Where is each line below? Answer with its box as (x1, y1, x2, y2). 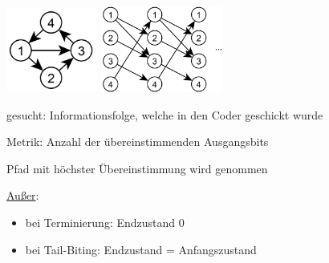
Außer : (6, 187, 39, 204)
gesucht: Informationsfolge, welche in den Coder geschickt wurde (6, 106, 323, 123)
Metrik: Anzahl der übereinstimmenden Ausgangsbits (6, 133, 269, 150)
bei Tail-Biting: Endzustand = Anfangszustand (25, 241, 257, 257)
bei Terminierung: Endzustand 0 (25, 214, 185, 231)
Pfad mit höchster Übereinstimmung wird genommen (6, 160, 268, 176)
